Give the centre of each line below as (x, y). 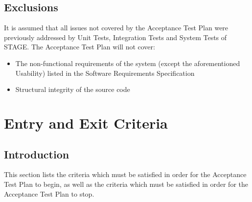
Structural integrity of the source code (73, 89)
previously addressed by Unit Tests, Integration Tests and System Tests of (115, 37)
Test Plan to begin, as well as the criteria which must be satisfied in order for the (126, 184)
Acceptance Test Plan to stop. (49, 193)
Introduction (37, 154)
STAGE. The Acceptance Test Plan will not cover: (80, 47)
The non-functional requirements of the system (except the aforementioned (128, 63)
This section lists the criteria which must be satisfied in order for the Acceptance (125, 174)
